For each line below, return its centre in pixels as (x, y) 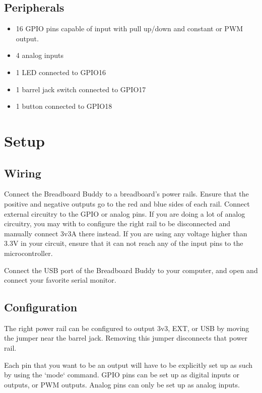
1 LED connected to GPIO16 (61, 72)
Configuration (41, 307)
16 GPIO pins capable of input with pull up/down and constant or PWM (129, 28)
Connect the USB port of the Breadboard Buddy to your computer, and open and (131, 270)
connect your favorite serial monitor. (60, 280)
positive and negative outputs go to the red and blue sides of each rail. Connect (127, 203)
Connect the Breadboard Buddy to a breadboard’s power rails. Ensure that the (126, 194)
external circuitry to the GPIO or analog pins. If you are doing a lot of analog (125, 213)
